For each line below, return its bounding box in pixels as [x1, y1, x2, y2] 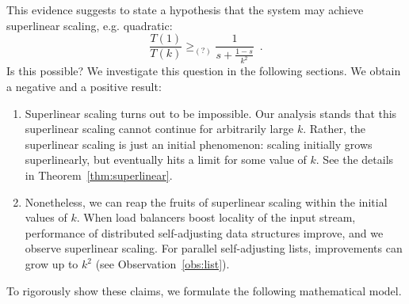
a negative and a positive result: [6, 78, 162, 95]
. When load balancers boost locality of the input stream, [76, 209, 356, 226]
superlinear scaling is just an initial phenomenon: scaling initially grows [25, 135, 373, 152]
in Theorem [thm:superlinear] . [25, 167, 173, 184]
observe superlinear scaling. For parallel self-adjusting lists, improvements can [25, 240, 403, 256]
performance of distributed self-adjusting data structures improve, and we [25, 224, 384, 241]
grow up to [25, 256, 78, 272]
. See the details [315, 151, 394, 168]
